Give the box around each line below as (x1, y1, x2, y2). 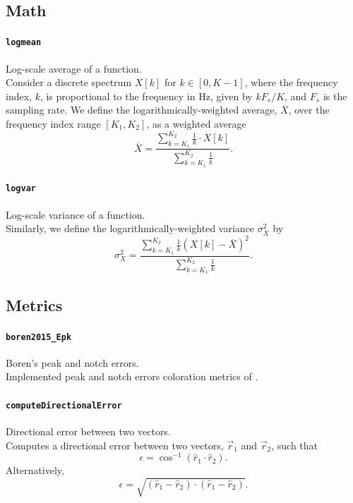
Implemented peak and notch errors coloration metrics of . (6, 369, 258, 384)
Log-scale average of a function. (6, 61, 142, 75)
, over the (288, 102, 330, 117)
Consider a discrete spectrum (6, 75, 132, 90)
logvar (6, 183, 36, 194)
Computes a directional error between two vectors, (6, 437, 224, 452)
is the (323, 88, 347, 103)
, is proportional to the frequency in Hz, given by (40, 88, 253, 103)
